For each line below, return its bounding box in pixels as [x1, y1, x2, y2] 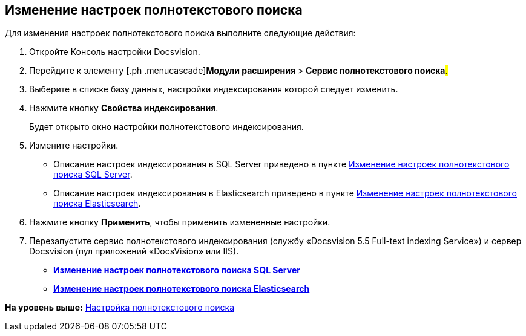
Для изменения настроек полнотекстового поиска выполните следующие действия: [5, 28, 356, 39]
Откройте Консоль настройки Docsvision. [29, 47, 200, 57]
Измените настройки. [29, 140, 119, 151]
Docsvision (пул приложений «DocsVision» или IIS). [29, 246, 239, 257]
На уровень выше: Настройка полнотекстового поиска [5, 302, 234, 313]
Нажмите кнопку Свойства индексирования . [29, 103, 219, 114]
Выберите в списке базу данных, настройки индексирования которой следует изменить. [29, 84, 398, 95]
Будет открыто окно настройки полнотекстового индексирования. [29, 121, 304, 132]
